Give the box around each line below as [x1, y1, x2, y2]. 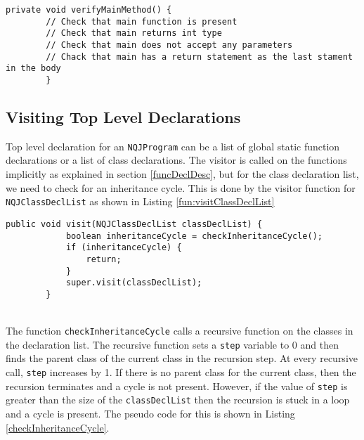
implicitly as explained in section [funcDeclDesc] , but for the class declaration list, [6, 167, 359, 181]
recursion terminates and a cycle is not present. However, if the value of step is [6, 378, 348, 393]
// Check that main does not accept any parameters [46, 39, 293, 50]
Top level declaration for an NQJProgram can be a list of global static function [6, 138, 340, 153]
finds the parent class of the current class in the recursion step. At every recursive [6, 351, 358, 365]
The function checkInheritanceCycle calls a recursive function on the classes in [6, 323, 353, 338]
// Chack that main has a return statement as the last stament [46, 51, 353, 62]
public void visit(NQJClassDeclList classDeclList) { [6, 219, 263, 229]
